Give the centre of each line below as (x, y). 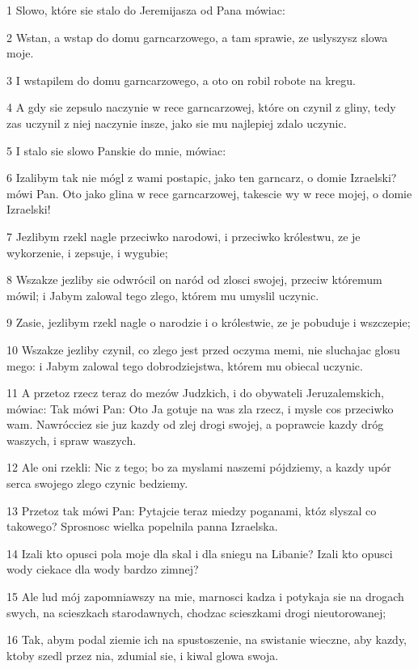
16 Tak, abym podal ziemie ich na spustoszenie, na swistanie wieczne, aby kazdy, (207, 639)
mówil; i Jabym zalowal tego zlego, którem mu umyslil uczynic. (163, 295)
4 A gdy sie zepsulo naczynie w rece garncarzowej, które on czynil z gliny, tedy (201, 107)
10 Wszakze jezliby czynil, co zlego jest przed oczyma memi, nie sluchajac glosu (203, 349)
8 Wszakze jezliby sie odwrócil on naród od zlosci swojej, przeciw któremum (194, 279)
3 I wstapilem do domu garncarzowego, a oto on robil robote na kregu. (181, 80)
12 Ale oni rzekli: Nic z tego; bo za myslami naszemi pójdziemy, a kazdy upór (199, 467)
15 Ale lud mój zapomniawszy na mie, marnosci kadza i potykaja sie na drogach (205, 597)
